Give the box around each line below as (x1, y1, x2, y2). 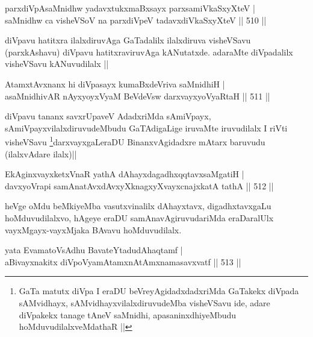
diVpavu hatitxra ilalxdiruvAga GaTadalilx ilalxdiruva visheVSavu (5, 34, 251, 46)
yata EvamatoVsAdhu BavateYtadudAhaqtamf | (5, 244, 183, 256)
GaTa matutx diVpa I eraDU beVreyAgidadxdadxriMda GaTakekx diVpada (19, 285, 299, 297)
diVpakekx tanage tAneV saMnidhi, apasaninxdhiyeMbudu (19, 308, 237, 321)
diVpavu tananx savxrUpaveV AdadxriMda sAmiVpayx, (5, 110, 211, 122)
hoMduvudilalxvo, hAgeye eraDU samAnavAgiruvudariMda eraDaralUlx (5, 211, 274, 224)
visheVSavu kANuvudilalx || (5, 57, 109, 70)
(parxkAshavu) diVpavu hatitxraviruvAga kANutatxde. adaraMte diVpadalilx (5, 45, 293, 58)
